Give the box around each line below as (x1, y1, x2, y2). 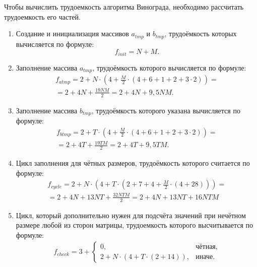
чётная (196, 243, 216, 250)
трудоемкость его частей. (4, 11, 81, 22)
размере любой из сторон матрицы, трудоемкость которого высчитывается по (16, 220, 253, 230)
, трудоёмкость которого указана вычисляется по (91, 105, 240, 115)
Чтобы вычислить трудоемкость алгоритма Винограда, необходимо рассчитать (4, 2, 244, 12)
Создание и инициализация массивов (16, 28, 129, 39)
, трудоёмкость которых (164, 28, 237, 39)
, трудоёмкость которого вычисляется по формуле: (92, 62, 246, 73)
